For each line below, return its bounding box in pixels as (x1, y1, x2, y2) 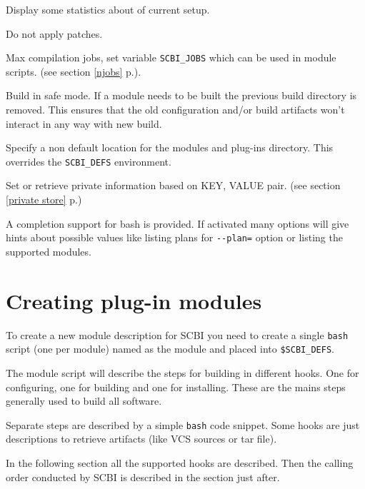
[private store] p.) (6, 192, 82, 207)
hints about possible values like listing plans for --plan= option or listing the (6, 230, 343, 245)
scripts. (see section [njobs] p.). (6, 64, 141, 79)
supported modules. (6, 243, 91, 258)
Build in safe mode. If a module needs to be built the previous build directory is (6, 88, 357, 103)
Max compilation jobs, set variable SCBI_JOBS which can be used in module (6, 50, 336, 65)
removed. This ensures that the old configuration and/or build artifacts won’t (6, 102, 345, 117)
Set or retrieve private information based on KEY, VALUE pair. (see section (6, 178, 341, 193)
